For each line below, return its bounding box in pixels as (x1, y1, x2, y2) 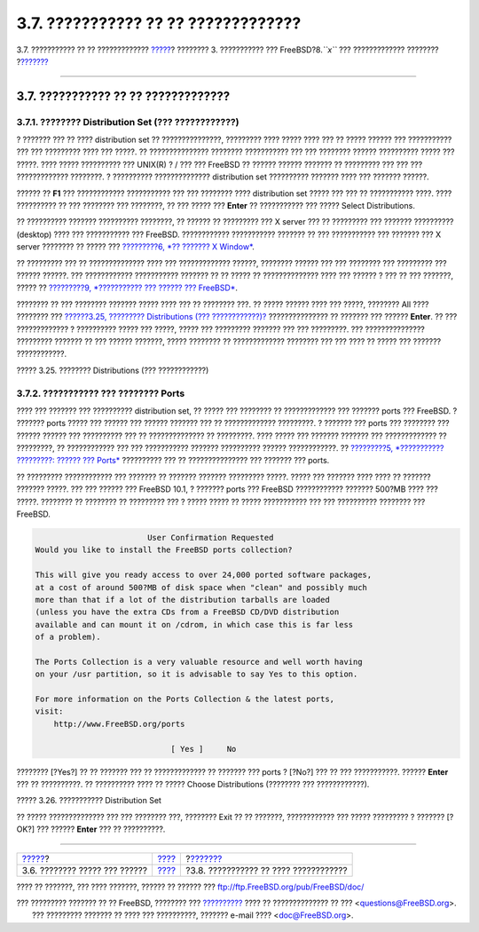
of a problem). (35, 632, 101, 643)
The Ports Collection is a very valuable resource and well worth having (35, 657, 363, 667)
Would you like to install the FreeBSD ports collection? (35, 545, 293, 555)
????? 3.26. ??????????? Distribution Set (16, 795, 161, 806)
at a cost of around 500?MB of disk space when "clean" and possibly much (35, 582, 368, 592)
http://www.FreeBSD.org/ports (53, 719, 185, 729)
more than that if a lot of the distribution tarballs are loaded (35, 595, 330, 604)
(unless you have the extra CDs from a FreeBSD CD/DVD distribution (35, 607, 340, 617)
